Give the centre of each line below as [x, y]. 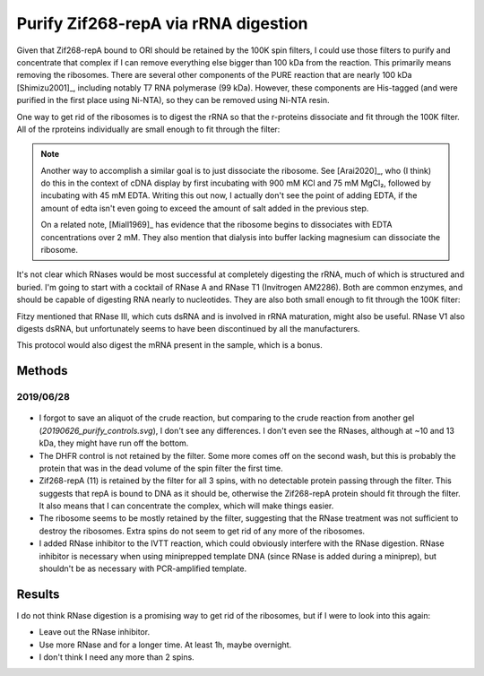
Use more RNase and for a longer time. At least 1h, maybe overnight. [165, 645]
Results [38, 594]
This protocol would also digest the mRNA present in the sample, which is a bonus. [169, 345]
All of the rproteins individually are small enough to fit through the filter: [148, 129]
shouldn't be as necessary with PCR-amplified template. [143, 568]
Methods [42, 371]
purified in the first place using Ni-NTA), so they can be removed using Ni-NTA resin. [173, 100]
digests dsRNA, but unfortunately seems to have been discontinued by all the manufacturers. [188, 328]
